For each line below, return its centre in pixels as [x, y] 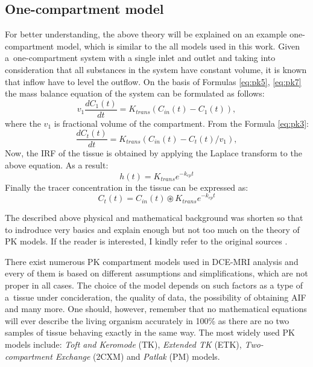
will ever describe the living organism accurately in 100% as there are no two [147, 320]
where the [23, 123]
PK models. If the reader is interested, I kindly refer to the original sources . [146, 241]
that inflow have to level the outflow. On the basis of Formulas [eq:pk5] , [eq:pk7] [153, 81]
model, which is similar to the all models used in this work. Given [178, 46]
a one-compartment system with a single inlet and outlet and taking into [140, 58]
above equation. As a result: [57, 165]
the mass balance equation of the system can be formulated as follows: [135, 93]
